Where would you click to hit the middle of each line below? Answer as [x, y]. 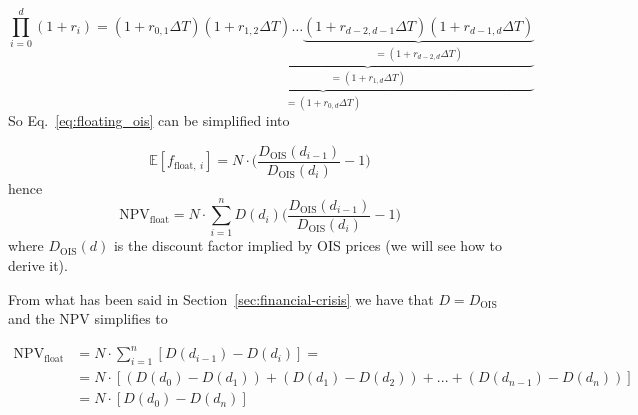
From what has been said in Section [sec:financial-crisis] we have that [221, 298]
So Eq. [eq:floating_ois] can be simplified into [149, 120]
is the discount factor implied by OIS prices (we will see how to [307, 245]
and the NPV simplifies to [88, 318]
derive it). [38, 265]
